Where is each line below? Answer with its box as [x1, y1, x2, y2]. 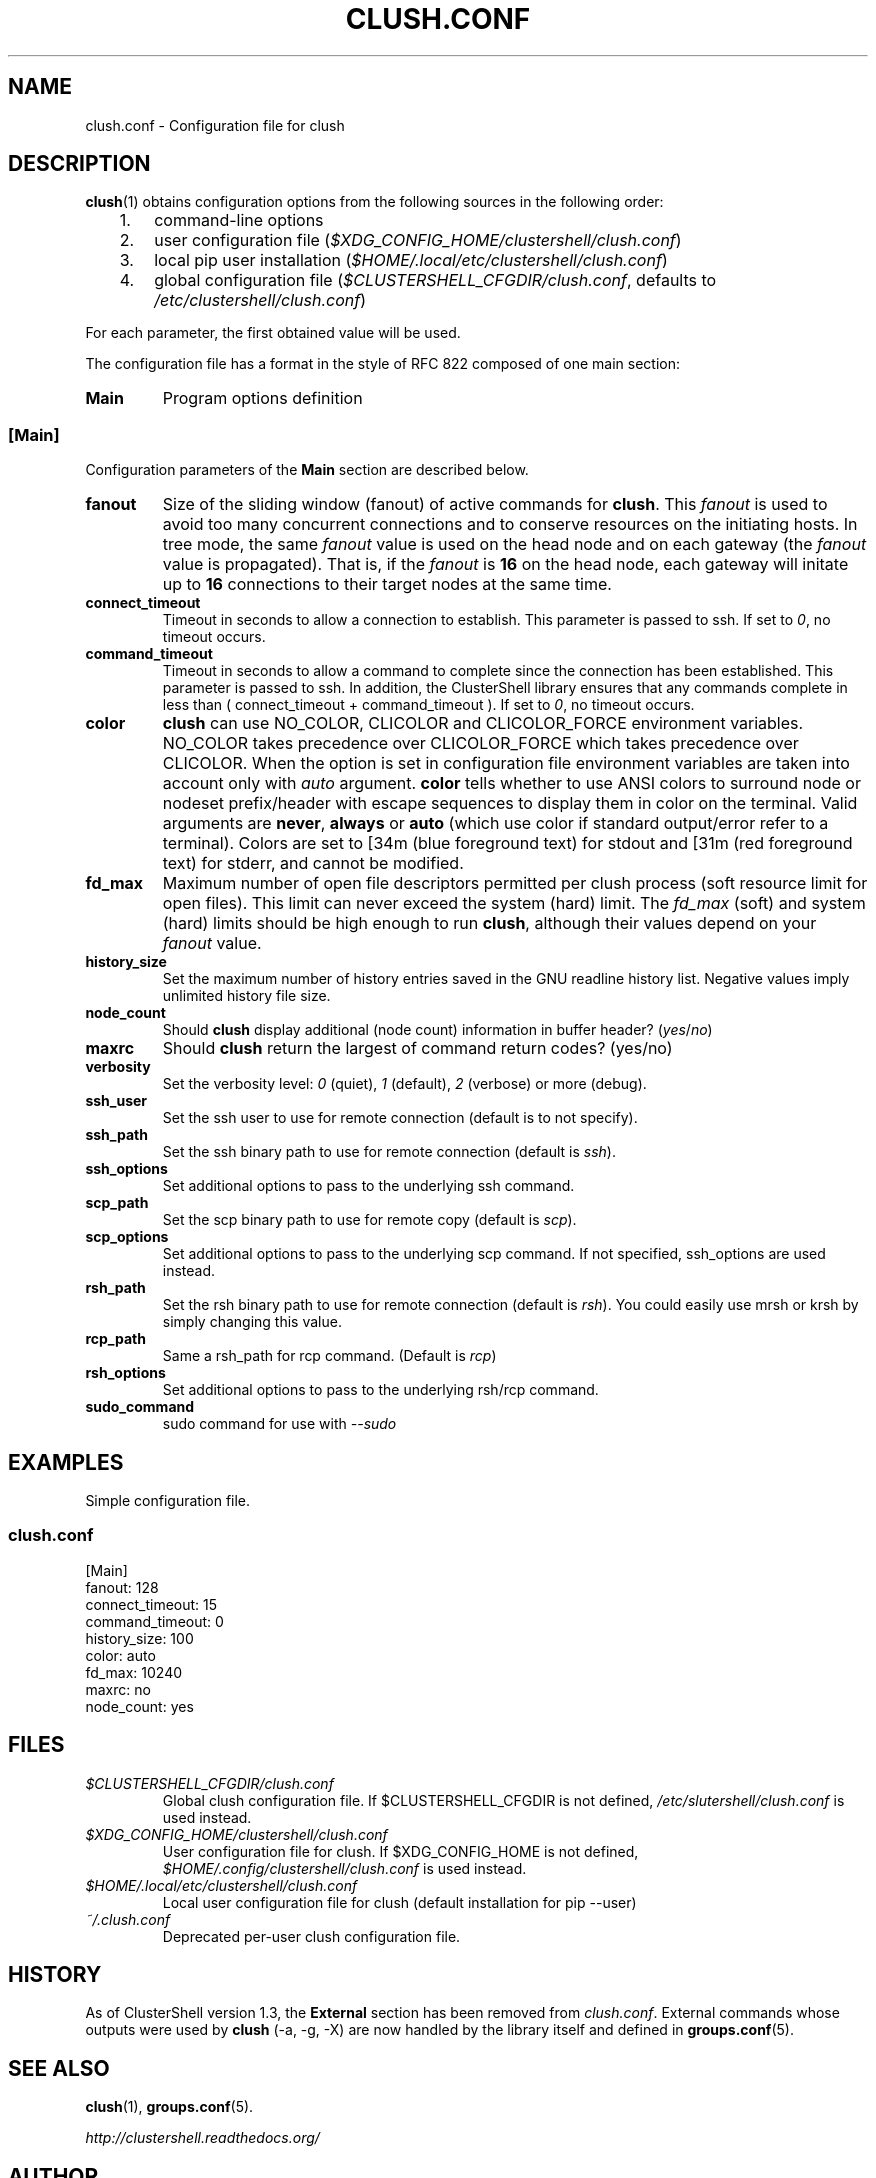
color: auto [85, 1646, 156, 1664]
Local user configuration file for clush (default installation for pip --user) [162, 1893, 637, 1911]
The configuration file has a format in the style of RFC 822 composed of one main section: [85, 355, 681, 373]
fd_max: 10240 [85, 1663, 183, 1681]
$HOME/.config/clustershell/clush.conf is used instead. [162, 1859, 527, 1877]
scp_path [85, 1194, 149, 1212]
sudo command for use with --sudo [162, 1415, 397, 1433]
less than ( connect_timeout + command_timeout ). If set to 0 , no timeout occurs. [162, 696, 695, 714]
